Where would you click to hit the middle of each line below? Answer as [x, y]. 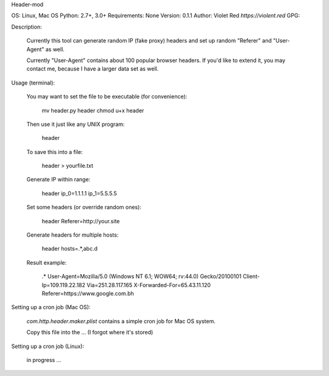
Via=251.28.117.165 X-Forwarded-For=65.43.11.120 [149, 285]
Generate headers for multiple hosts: [73, 235]
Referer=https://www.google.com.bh [88, 293]
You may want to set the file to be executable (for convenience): [107, 97]
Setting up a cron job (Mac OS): [51, 307]
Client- [251, 276]
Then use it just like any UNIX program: [76, 124]
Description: [27, 27]
